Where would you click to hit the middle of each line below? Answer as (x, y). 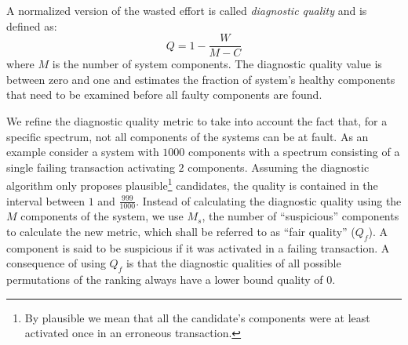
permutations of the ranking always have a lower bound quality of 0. (171, 280)
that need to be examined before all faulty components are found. (164, 94)
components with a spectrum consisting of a (294, 152)
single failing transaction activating (91, 167)
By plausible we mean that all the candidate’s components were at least (197, 317)
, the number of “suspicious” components (301, 216)
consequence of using (56, 263)
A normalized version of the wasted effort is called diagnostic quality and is (187, 10)
